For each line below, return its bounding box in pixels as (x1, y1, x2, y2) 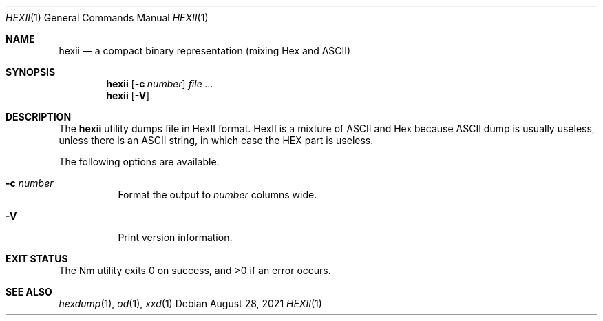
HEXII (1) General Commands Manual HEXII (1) (6, 12, 209, 23)
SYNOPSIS (6, 66, 56, 78)
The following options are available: (59, 156, 220, 167)
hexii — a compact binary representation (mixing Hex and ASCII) (59, 45, 351, 56)
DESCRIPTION (6, 111, 72, 123)
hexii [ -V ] (106, 90, 150, 101)
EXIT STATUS (6, 253, 68, 265)
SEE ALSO (6, 286, 52, 298)
